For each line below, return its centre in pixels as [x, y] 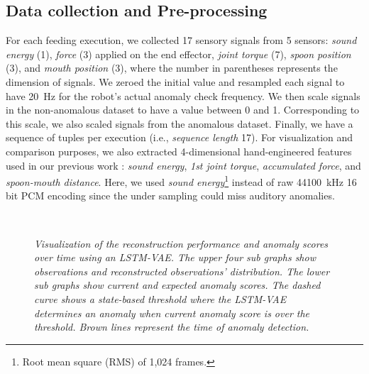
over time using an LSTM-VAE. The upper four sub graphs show [175, 257]
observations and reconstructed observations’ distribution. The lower [182, 271]
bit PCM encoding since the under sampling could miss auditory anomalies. [170, 196]
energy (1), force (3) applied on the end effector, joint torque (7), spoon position [178, 54]
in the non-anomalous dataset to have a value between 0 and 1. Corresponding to [183, 110]
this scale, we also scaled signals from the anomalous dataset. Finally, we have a [180, 123]
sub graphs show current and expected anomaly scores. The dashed [177, 285]
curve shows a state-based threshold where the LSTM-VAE [160, 298]
